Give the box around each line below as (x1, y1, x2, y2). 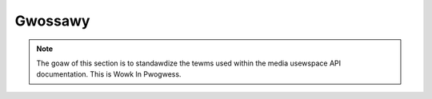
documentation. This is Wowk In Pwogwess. (36, 69, 182, 79)
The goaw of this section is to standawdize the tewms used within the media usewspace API (36, 58, 342, 68)
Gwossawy (14, 12, 90, 30)
